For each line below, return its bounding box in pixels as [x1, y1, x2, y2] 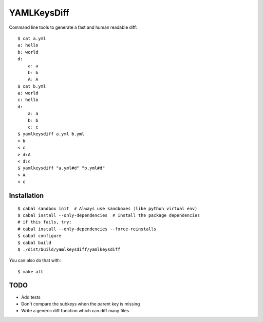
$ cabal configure [18, 233, 62, 239]
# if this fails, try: [18, 220, 72, 225]
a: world [18, 90, 38, 96]
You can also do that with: [9, 258, 61, 263]
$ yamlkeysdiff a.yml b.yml [18, 131, 85, 137]
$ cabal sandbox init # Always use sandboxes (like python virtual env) [18, 205, 198, 211]
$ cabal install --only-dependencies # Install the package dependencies [18, 212, 200, 218]
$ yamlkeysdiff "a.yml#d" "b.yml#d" [18, 165, 105, 171]
